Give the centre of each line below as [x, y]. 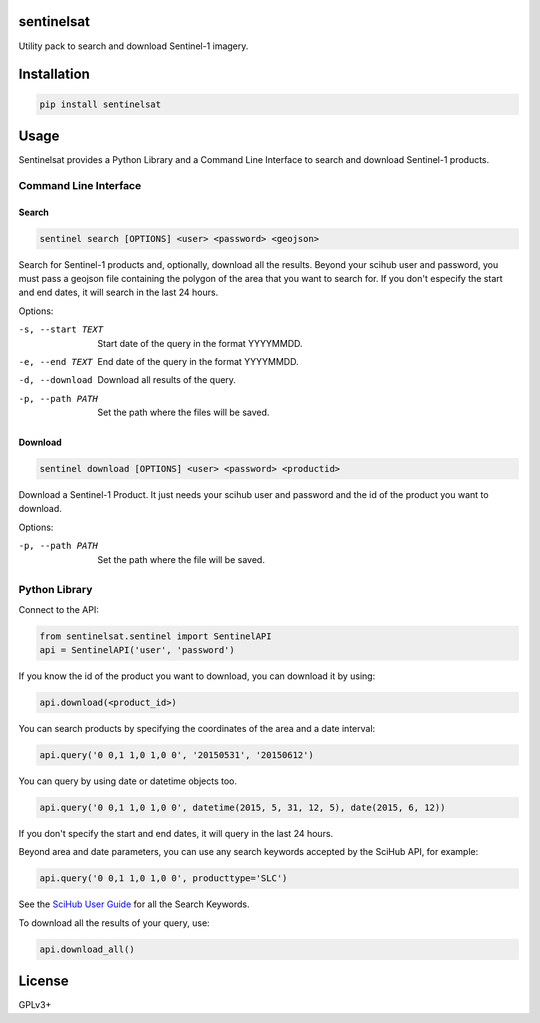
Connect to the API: [58, 609]
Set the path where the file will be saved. [181, 559]
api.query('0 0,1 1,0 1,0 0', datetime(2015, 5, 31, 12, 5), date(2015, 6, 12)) [242, 808]
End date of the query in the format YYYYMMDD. [198, 361]
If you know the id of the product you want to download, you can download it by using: [197, 676]
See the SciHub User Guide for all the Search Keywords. [134, 904]
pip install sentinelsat [100, 104]
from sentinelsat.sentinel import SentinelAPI [155, 636]
